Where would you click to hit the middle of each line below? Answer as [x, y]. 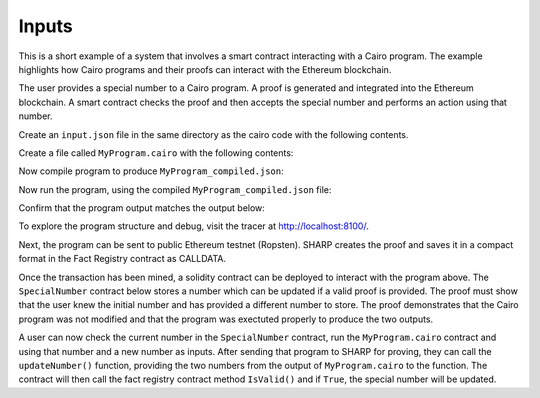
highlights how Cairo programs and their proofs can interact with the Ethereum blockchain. [205, 69]
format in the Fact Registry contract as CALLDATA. [122, 259]
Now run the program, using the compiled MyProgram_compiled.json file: [175, 189]
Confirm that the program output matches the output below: [141, 208]
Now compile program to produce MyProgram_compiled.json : [151, 171]
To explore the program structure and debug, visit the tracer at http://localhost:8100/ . [193, 226]
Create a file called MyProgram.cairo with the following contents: [156, 152]
